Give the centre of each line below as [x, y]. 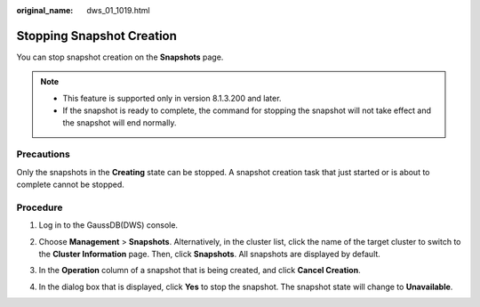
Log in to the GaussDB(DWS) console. [108, 225]
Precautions [43, 154]
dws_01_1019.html [118, 10]
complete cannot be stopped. [70, 184]
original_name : [45, 10]
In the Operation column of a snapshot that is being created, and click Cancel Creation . [200, 271]
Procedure [40, 207]
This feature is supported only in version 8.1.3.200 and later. [172, 98]
